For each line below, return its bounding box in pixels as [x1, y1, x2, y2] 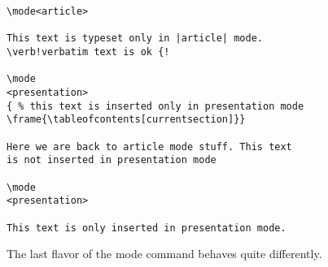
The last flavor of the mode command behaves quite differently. [7, 245, 322, 262]
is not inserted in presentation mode [7, 154, 216, 166]
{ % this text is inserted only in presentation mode [7, 100, 304, 112]
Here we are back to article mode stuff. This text [7, 140, 292, 153]
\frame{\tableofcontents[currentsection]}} [7, 114, 246, 126]
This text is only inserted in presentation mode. [7, 222, 286, 234]
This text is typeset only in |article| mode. [7, 32, 263, 45]
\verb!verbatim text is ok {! [7, 45, 170, 58]
